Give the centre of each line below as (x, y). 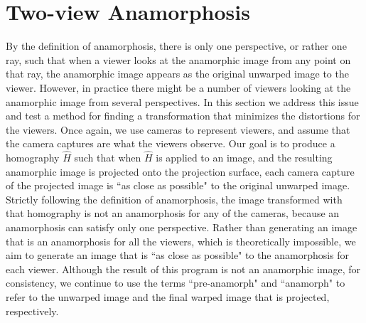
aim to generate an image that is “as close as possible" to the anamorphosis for (178, 255)
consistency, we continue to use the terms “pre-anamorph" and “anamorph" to (176, 283)
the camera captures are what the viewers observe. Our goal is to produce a (171, 143)
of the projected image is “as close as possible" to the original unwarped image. (178, 185)
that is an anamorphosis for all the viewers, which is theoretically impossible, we (181, 241)
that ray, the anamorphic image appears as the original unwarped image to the (177, 74)
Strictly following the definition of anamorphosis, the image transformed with (174, 199)
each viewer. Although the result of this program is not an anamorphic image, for (183, 269)
